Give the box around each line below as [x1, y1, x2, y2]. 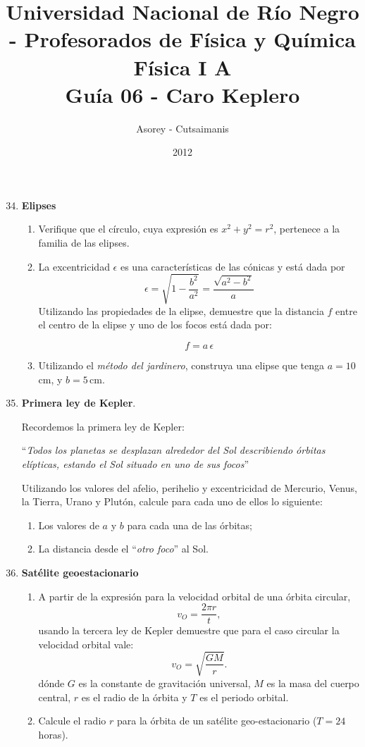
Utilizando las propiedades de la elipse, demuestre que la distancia [38, 303, 324, 318]
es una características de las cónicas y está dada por [120, 259, 345, 273]
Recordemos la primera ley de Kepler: [21, 419, 185, 433]
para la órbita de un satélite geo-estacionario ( [116, 713, 317, 728]
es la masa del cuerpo [266, 675, 359, 690]
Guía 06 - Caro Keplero [65, 80, 300, 109]
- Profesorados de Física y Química [9, 25, 356, 54]
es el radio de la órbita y [81, 689, 187, 704]
